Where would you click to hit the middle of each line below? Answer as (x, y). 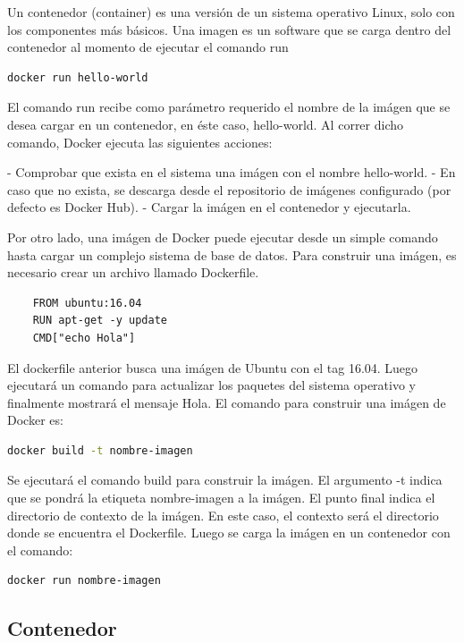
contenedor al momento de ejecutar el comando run (148, 47)
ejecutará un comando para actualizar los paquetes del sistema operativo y (212, 385)
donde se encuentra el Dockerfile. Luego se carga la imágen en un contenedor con (229, 533)
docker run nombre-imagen (84, 581)
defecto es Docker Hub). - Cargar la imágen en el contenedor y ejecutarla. (209, 207)
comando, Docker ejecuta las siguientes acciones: (140, 142)
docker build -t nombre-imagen (100, 450)
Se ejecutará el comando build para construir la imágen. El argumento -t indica (225, 480)
